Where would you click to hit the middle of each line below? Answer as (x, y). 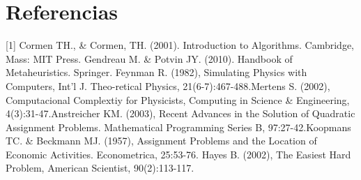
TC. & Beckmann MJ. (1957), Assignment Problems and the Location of (161, 141)
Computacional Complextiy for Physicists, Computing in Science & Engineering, (178, 99)
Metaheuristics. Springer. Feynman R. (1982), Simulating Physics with (156, 72)
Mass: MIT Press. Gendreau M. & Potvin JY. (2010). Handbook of (149, 58)
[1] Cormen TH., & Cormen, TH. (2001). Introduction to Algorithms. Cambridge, (180, 45)
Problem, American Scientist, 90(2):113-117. (100, 168)
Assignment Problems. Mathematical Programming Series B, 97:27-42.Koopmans (178, 127)
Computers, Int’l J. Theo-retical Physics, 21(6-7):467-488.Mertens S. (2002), (168, 85)
